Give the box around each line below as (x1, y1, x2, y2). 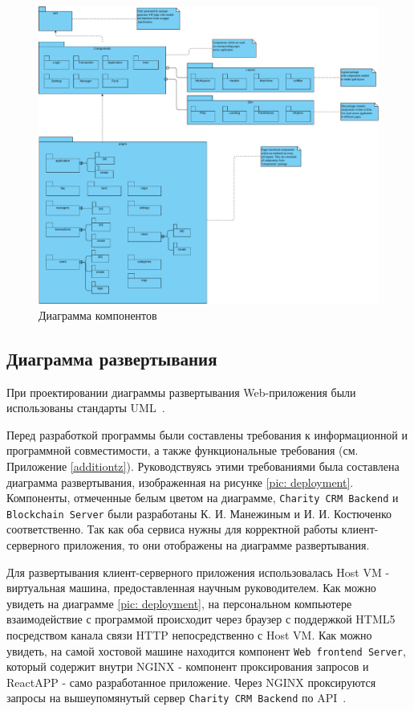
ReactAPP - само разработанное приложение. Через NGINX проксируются (6, 673, 376, 690)
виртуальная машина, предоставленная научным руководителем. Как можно (6, 579, 376, 596)
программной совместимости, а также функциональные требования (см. (6, 442, 359, 459)
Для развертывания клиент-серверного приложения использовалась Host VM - (6, 563, 390, 580)
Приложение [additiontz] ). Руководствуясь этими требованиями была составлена (6, 457, 400, 474)
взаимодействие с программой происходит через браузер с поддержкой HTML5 (6, 611, 396, 627)
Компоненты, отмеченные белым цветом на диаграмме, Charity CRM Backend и (6, 489, 399, 506)
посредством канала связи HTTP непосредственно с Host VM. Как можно (6, 627, 372, 643)
